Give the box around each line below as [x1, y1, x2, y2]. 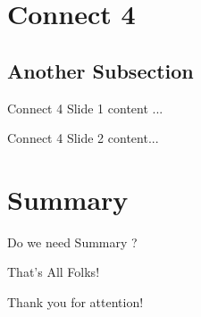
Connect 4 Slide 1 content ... [7, 98, 163, 117]
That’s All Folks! [7, 263, 100, 281]
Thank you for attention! [7, 293, 144, 312]
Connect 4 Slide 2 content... [7, 129, 159, 147]
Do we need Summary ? [7, 232, 138, 251]
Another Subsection [7, 56, 194, 84]
